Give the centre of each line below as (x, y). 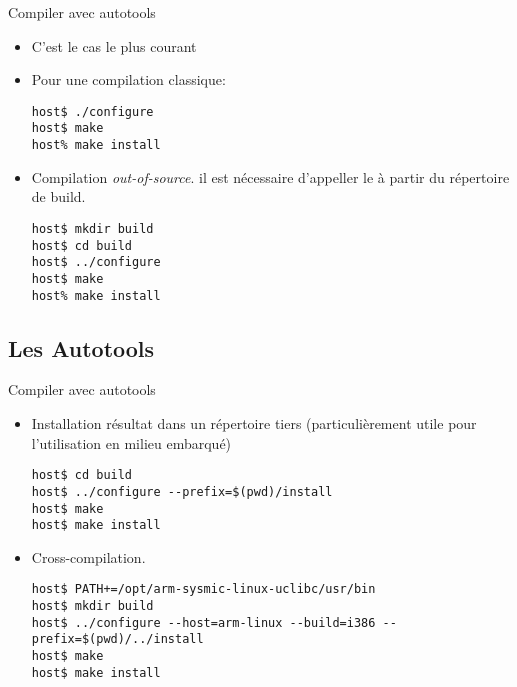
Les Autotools (81, 347)
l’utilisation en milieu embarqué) (131, 442)
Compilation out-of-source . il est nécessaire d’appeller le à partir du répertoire (270, 176)
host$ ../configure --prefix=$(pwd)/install (182, 491)
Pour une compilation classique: (128, 79)
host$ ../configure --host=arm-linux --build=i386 (203, 622)
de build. (58, 196)
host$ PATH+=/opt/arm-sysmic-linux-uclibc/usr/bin (203, 589)
